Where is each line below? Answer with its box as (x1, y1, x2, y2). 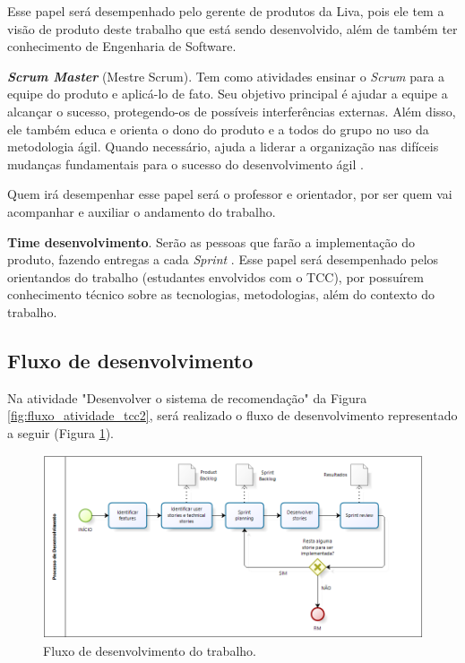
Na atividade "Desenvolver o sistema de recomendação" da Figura (7, 388, 367, 407)
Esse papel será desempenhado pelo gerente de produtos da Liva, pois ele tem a (7, 2, 444, 20)
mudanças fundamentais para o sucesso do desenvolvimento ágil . (7, 154, 364, 173)
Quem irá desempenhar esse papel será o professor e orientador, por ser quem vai (7, 185, 452, 203)
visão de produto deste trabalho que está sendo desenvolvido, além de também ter (7, 19, 458, 38)
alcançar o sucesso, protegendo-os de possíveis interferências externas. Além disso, (7, 101, 456, 120)
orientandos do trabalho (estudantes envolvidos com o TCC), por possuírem (7, 267, 424, 286)
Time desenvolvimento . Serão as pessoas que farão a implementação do (7, 232, 415, 251)
